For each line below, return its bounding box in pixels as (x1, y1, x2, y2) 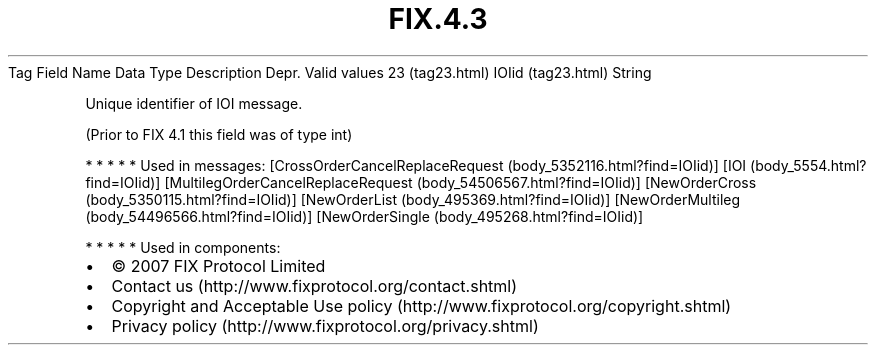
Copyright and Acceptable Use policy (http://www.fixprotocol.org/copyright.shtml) (111, 295, 732, 316)
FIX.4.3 (388, 2, 488, 36)
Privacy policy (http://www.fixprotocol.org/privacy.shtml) (111, 315, 539, 336)
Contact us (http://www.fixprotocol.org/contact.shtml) (111, 275, 518, 296)
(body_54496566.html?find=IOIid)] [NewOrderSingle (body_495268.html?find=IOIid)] (85, 207, 644, 225)
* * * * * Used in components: (85, 238, 281, 256)
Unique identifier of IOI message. (85, 94, 303, 112)
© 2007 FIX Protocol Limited (111, 255, 326, 276)
